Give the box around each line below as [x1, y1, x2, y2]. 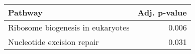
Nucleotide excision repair [8, 36, 99, 47]
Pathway [8, 6, 43, 18]
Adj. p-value [137, 6, 187, 18]
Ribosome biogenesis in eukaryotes [8, 21, 130, 33]
